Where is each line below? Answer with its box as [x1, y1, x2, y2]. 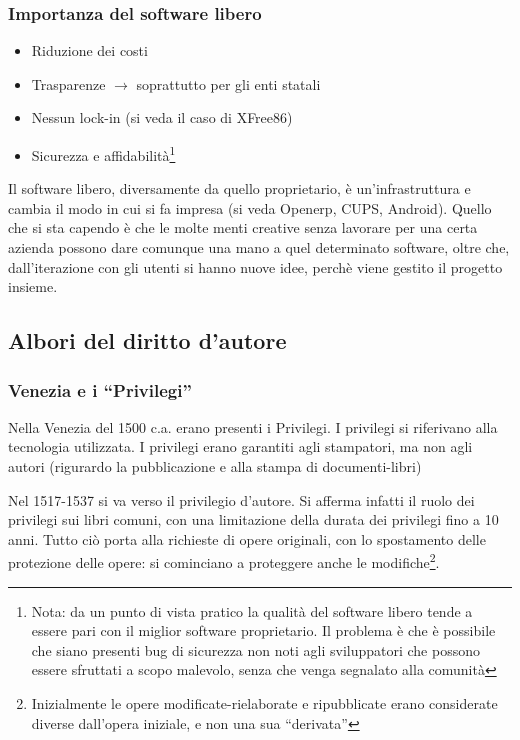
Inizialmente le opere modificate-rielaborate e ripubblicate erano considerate [31, 693, 498, 713]
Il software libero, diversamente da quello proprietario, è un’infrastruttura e [8, 178, 471, 199]
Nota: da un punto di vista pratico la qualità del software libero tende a [31, 600, 473, 621]
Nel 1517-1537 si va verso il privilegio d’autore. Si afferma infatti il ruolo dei [8, 489, 475, 510]
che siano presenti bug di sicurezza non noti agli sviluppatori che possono [31, 639, 480, 660]
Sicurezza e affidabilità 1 [31, 142, 176, 165]
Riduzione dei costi [31, 40, 148, 61]
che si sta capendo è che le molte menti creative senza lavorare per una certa [8, 217, 478, 238]
